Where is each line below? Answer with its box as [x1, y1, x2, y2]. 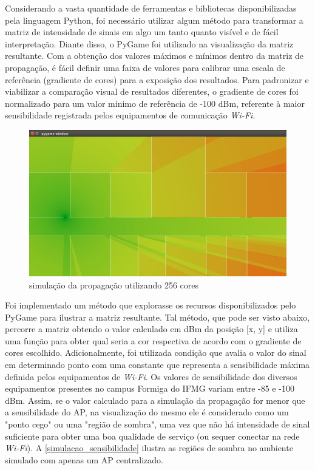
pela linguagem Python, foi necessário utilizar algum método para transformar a [5, 13, 303, 26]
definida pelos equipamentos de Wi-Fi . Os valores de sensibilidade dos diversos [5, 370, 297, 383]
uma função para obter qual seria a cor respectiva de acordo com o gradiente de [5, 334, 302, 347]
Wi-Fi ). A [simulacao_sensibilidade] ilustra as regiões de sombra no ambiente [5, 441, 293, 454]
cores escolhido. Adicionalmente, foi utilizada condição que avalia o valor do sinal [5, 346, 307, 359]
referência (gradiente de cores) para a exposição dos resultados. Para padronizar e [5, 73, 309, 86]
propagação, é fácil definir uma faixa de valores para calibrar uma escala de [5, 61, 285, 73]
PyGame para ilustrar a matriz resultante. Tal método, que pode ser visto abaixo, [5, 310, 310, 323]
